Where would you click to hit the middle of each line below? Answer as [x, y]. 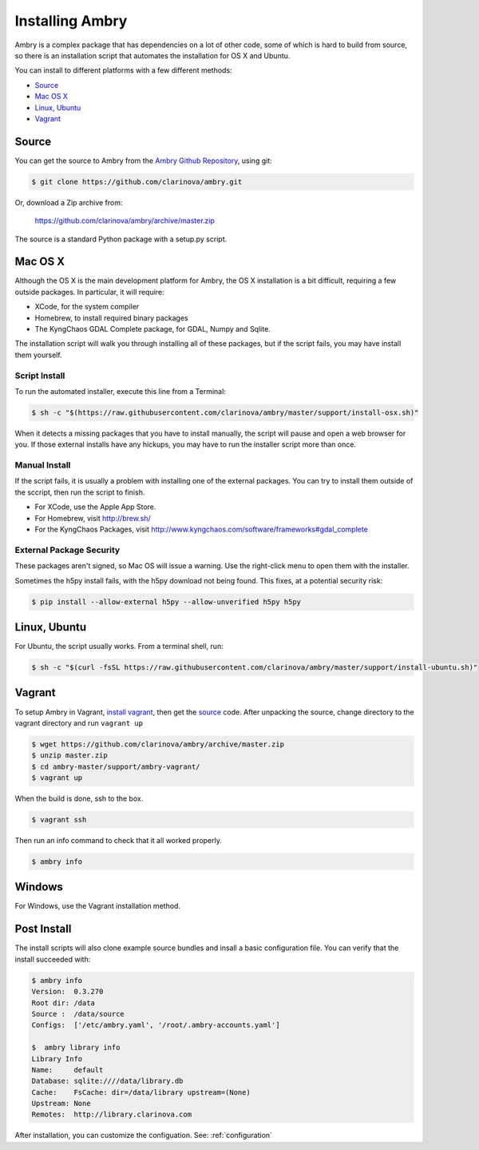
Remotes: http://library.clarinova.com [111, 1114]
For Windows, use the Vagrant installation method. [98, 906]
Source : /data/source [78, 1014]
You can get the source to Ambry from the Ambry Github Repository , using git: [144, 161]
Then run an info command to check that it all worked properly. [119, 840]
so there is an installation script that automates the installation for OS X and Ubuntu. [152, 55]
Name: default [67, 1070]
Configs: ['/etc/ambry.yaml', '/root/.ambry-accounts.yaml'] [156, 1025]
